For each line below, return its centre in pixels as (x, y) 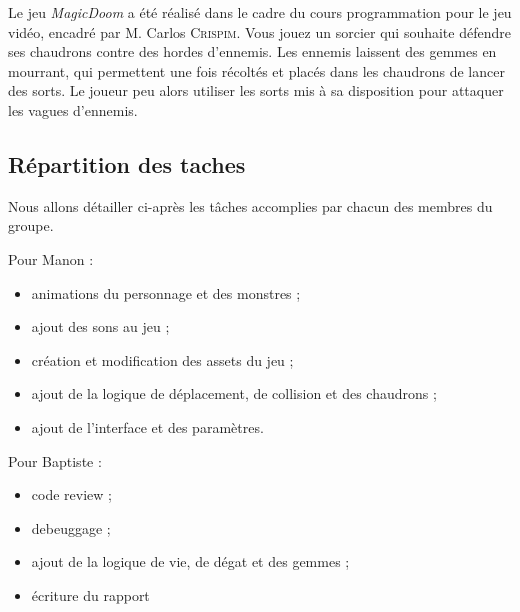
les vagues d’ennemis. (73, 109)
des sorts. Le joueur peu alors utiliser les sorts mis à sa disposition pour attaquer (256, 90)
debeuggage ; (71, 527)
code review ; (71, 494)
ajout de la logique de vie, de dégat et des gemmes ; (190, 561)
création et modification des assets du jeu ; (162, 359)
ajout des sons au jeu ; (100, 326)
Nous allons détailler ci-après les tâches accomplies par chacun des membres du (250, 205)
